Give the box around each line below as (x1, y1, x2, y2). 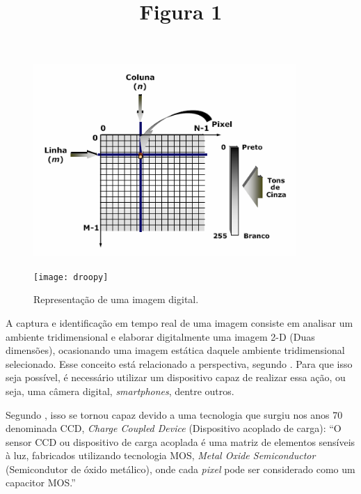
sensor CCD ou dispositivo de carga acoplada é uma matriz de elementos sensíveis (6, 434, 355, 449)
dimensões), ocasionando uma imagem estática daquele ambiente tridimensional (6, 343, 345, 357)
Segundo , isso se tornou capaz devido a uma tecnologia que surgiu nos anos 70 (6, 407, 343, 422)
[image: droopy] (33, 272, 109, 282)
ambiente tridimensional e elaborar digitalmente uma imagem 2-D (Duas (6, 329, 315, 344)
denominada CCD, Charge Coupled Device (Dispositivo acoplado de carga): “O (6, 421, 342, 435)
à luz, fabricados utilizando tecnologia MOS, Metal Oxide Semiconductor (6, 448, 316, 463)
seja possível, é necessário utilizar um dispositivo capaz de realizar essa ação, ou (6, 370, 346, 385)
